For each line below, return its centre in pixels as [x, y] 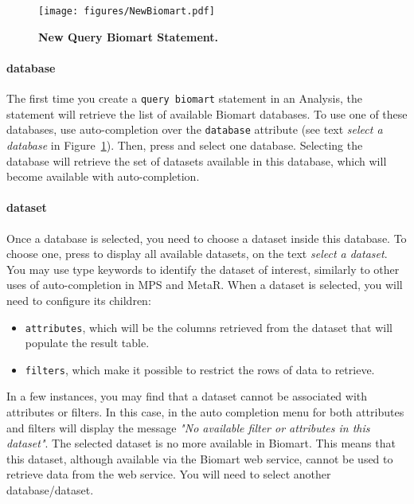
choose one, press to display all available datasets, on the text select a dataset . [197, 254]
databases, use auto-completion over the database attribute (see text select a [195, 129]
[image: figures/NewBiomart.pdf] [127, 11]
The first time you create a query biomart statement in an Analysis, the [184, 98]
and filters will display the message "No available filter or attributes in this [188, 427]
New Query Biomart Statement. [129, 36]
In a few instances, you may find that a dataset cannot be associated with [187, 396]
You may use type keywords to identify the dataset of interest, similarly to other [203, 269]
